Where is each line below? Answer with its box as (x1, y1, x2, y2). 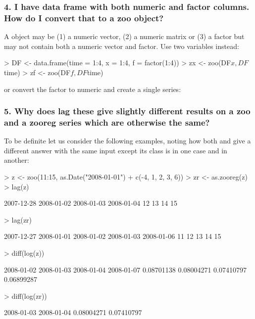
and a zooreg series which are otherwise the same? (4, 116, 210, 128)
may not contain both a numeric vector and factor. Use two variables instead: (4, 41, 239, 51)
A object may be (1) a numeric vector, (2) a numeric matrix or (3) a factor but (4, 31, 245, 42)
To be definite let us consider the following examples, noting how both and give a (4, 136, 251, 146)
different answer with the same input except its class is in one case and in (4, 145, 227, 155)
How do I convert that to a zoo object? (4, 11, 164, 24)
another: (4, 155, 29, 165)
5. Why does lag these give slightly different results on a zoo (4, 105, 251, 117)
